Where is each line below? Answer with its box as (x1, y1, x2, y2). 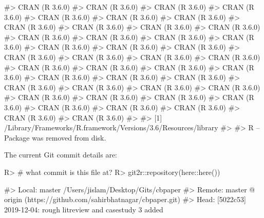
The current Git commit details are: (4, 149, 117, 160)
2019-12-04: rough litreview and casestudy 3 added (4, 204, 163, 214)
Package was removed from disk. (4, 132, 106, 143)
